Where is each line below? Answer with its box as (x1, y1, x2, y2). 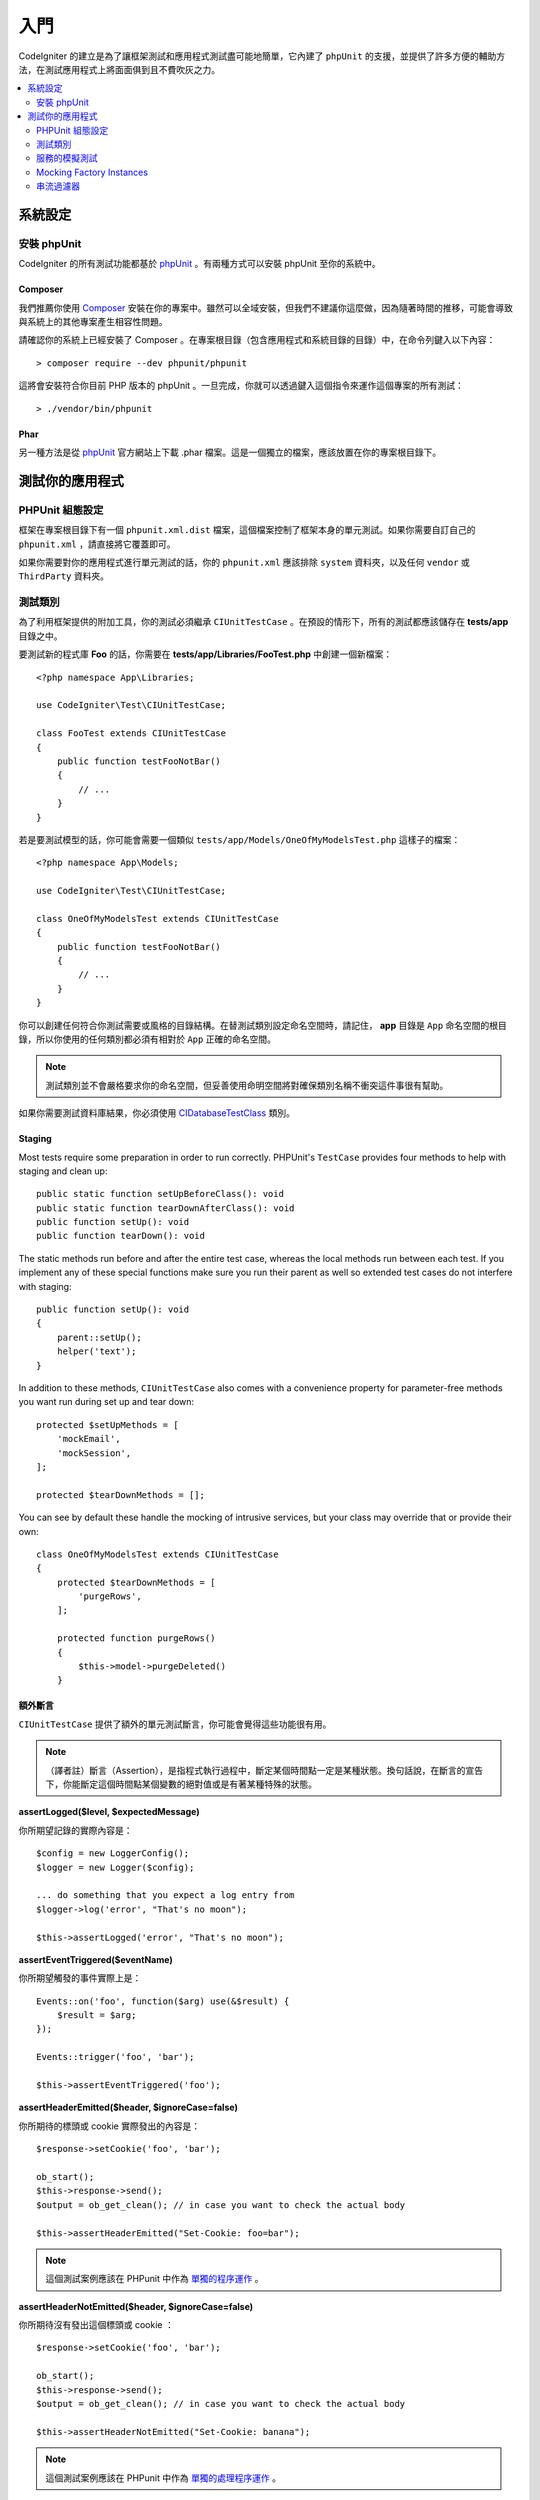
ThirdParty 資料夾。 (18, 570, 110, 582)
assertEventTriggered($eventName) (18, 1953, 174, 1965)
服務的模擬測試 (36, 152, 98, 164)
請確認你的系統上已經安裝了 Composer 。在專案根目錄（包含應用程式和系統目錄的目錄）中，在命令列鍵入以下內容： (18, 334, 496, 346)
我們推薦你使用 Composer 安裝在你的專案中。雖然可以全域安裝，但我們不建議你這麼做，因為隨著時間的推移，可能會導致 (18, 301, 514, 314)
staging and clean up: (18, 1165, 108, 1177)
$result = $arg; (56, 2010, 137, 2021)
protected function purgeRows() (56, 1633, 216, 1644)
